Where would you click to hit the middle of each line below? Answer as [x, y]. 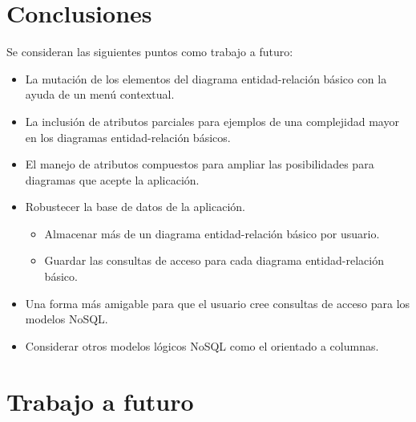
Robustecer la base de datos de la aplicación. [135, 207]
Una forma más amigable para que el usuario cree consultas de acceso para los [218, 303]
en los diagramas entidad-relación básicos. [128, 137]
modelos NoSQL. [67, 319]
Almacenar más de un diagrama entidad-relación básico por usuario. [212, 233]
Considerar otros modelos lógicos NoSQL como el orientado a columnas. [202, 345]
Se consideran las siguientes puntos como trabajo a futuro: [150, 52]
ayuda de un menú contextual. [100, 94]
